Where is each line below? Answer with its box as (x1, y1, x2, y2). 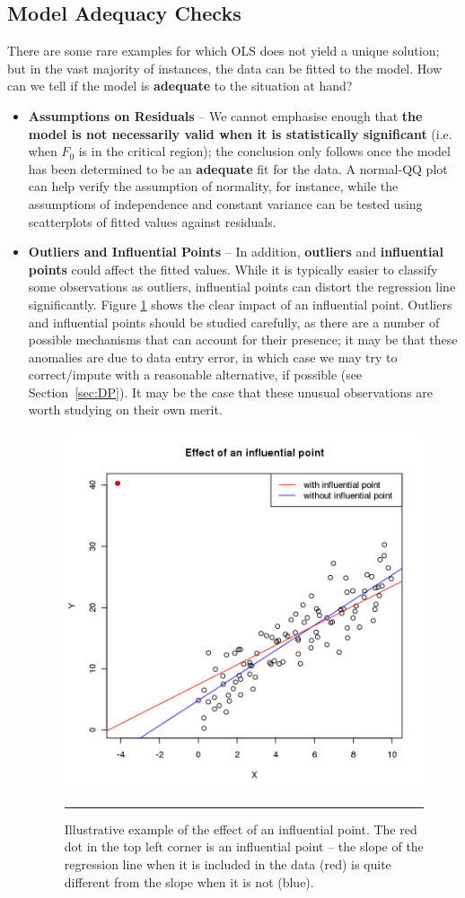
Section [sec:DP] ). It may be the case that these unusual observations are (28, 382, 433, 401)
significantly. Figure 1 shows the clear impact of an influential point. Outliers (28, 294, 452, 313)
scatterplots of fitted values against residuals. (28, 212, 276, 231)
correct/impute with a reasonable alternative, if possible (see (28, 365, 363, 384)
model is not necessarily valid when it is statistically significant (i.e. (28, 124, 452, 143)
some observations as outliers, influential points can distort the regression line (28, 277, 456, 296)
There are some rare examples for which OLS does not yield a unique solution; (7, 41, 440, 60)
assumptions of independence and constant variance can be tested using (28, 194, 423, 213)
